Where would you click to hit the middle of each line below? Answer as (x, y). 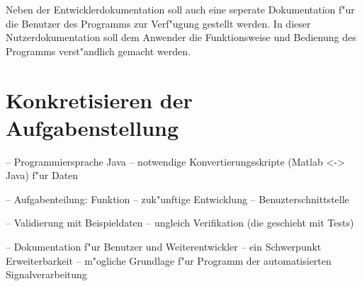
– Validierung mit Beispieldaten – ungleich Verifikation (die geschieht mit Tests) (180, 223)
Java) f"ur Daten (42, 175)
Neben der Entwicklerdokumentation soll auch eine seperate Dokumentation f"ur (180, 9)
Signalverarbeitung (46, 274)
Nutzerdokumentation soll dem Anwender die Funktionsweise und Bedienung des (181, 37)
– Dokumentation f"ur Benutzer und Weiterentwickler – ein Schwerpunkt (164, 247)
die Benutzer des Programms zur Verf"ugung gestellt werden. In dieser (158, 23)
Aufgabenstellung (92, 127)
